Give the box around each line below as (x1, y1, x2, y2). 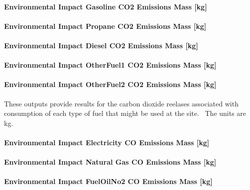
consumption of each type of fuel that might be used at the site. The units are (4, 108, 247, 118)
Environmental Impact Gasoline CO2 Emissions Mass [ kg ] (4, 1, 207, 11)
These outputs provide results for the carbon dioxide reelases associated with (4, 98, 239, 108)
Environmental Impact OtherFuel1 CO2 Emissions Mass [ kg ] (4, 60, 217, 70)
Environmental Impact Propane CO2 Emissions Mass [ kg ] (4, 20, 207, 31)
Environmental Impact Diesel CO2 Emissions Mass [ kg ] (4, 40, 198, 50)
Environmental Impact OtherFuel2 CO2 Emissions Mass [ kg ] (4, 79, 217, 90)
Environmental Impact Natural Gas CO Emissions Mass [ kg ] (4, 157, 217, 167)
